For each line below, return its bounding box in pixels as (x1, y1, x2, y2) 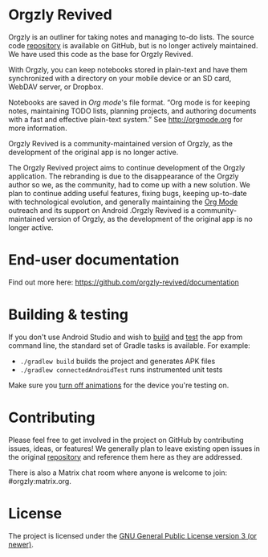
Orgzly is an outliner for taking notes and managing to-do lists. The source (8, 32, 254, 42)
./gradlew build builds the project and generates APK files (19, 356, 216, 366)
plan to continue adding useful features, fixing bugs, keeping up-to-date (8, 188, 247, 198)
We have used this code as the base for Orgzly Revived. (8, 49, 194, 59)
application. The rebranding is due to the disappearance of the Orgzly (8, 171, 239, 181)
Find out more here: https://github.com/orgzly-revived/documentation (8, 277, 239, 287)
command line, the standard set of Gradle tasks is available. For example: (8, 340, 250, 350)
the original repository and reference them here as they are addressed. (8, 452, 243, 461)
